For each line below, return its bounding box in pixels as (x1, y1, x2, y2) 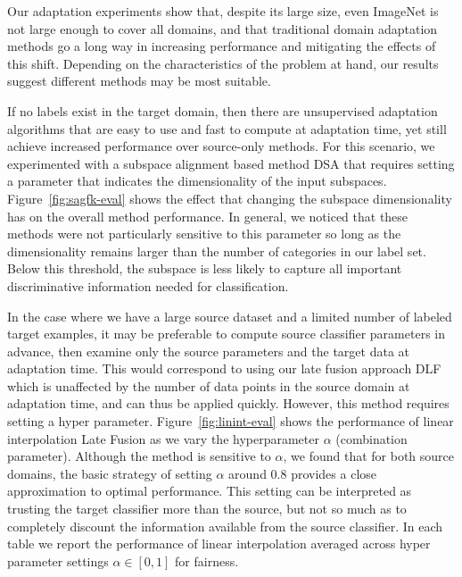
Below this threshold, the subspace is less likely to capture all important (7, 259, 402, 278)
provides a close (291, 464, 377, 482)
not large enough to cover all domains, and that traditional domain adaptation (7, 19, 438, 38)
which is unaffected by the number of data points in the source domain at (7, 376, 410, 395)
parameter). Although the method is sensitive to (7, 447, 271, 465)
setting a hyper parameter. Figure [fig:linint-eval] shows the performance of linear (7, 412, 454, 431)
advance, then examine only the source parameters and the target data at (7, 341, 410, 360)
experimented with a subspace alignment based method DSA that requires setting (7, 154, 455, 172)
